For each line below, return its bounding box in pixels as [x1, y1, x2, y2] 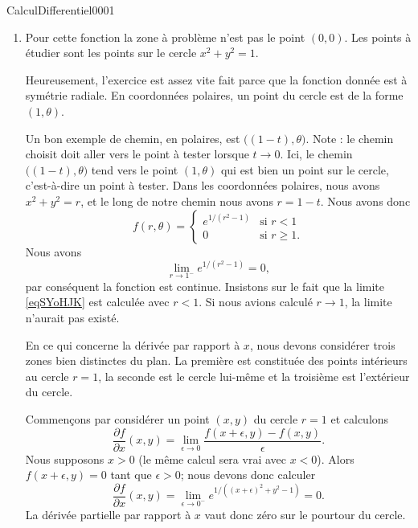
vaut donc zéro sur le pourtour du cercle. [204, 505, 406, 522]
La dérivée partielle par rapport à [25, 505, 191, 522]
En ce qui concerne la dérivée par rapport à [25, 336, 240, 353]
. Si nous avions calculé [199, 293, 313, 310]
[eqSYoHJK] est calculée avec [25, 293, 170, 310]
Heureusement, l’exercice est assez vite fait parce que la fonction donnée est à [25, 71, 408, 88]
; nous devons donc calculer [180, 466, 316, 483]
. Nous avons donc [320, 192, 411, 209]
